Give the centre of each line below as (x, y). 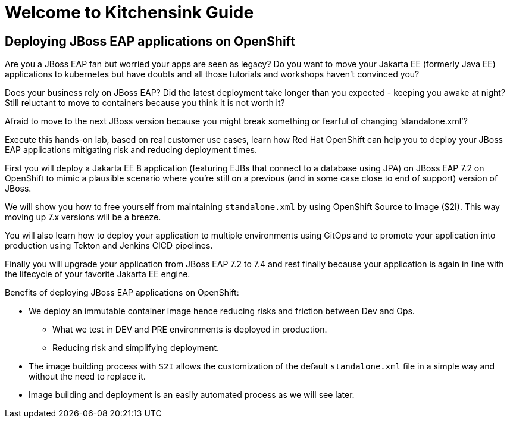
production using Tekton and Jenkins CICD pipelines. (109, 246)
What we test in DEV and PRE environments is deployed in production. (190, 330)
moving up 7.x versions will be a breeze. (83, 217)
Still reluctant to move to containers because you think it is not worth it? (145, 103)
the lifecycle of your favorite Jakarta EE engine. (98, 274)
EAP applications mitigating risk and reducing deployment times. (131, 150)
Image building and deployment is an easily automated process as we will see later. (192, 395)
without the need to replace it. (87, 377)
